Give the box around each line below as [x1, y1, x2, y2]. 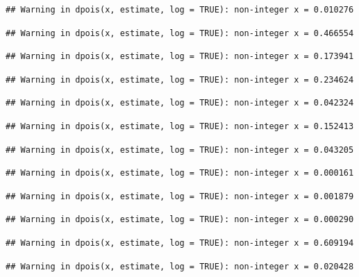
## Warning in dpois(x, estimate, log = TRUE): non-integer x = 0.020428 [6, 261, 354, 271]
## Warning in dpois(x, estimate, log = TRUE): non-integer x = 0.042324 [6, 98, 354, 108]
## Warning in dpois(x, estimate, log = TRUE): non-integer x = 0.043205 [6, 144, 354, 155]
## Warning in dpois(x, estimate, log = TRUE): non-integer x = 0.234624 [6, 74, 354, 85]
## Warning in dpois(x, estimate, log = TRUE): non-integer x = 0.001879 [6, 191, 354, 201]
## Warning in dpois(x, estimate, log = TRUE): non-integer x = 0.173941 [6, 51, 354, 62]
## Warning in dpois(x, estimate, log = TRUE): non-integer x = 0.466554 [6, 28, 354, 38]
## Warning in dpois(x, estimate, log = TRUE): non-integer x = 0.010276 [6, 5, 354, 15]
